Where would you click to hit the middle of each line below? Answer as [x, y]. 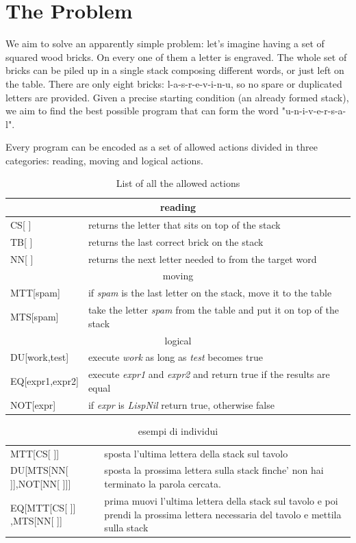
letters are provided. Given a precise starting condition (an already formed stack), [177, 97]
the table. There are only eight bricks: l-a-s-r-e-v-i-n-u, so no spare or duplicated [174, 83]
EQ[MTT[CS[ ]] [43, 507]
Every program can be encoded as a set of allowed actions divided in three [162, 147]
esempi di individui [178, 430]
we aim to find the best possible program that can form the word [142, 111]
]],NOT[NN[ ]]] [41, 484]
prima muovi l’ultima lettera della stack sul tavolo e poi [221, 500]
